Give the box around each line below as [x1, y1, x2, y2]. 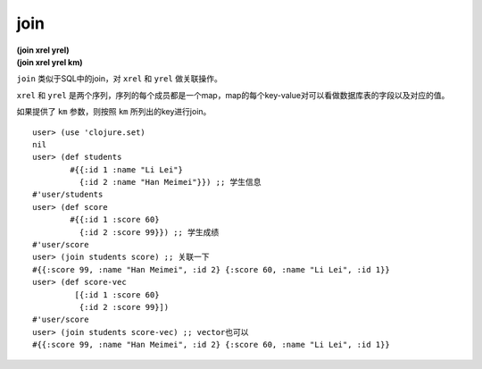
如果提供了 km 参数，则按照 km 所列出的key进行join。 [16, 106, 212, 117]
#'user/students [32, 189, 104, 200]
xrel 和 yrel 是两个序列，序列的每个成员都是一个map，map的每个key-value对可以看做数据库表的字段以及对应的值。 [16, 89, 450, 100]
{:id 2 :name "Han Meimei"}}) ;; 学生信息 [79, 177, 262, 188]
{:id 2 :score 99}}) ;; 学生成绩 [79, 227, 220, 237]
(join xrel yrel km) [16, 56, 84, 67]
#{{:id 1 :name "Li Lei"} [70, 164, 183, 174]
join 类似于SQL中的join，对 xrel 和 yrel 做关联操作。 [16, 73, 222, 84]
